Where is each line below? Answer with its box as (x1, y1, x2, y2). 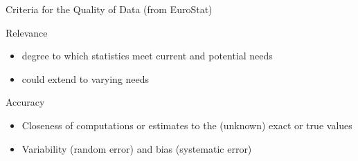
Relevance (6, 25, 48, 39)
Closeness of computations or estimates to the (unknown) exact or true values (21, 117, 352, 132)
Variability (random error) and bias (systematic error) (21, 141, 252, 155)
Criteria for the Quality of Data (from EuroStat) (6, 2, 213, 16)
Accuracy (6, 95, 45, 109)
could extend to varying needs (21, 71, 150, 86)
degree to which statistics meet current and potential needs (21, 48, 273, 63)
